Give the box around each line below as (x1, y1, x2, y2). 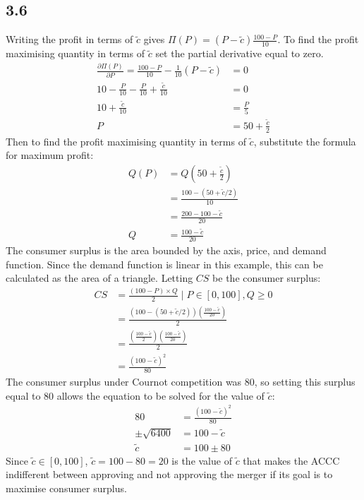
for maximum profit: (6, 148, 94, 162)
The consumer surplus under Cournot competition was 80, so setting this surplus (6, 374, 356, 389)
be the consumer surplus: (212, 270, 321, 285)
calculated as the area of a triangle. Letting (6, 270, 193, 285)
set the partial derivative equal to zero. (155, 46, 324, 61)
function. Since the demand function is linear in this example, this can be (6, 256, 323, 271)
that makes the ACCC (243, 453, 340, 468)
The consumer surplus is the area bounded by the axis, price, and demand (6, 243, 327, 258)
